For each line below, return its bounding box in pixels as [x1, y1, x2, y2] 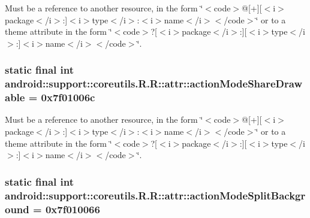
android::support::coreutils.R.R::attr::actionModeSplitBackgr [5, 187, 306, 202]
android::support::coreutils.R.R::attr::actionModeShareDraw [5, 76, 302, 91]
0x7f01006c [41, 90, 95, 105]
